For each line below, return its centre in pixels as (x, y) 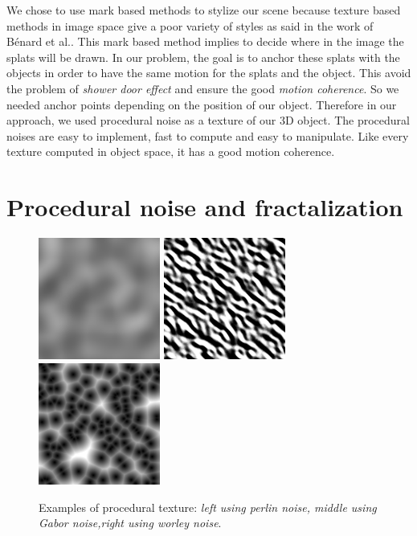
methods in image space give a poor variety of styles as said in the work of (190, 25)
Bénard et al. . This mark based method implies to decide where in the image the (205, 41)
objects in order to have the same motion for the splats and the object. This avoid (209, 73)
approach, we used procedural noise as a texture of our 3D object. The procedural (208, 120)
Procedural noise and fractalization (205, 207)
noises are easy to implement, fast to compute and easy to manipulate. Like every (208, 135)
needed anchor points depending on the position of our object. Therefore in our (202, 104)
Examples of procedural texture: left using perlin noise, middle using (208, 507)
